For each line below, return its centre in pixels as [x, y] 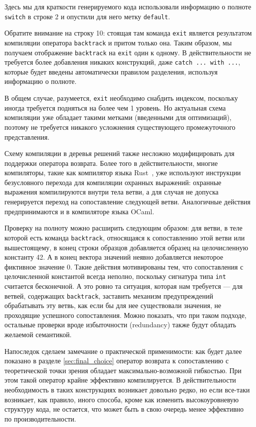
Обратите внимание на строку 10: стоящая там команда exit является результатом [128, 33]
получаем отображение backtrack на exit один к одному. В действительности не [128, 52]
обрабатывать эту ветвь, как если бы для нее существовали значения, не [113, 305]
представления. [27, 136]
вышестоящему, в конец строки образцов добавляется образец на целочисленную [126, 247]
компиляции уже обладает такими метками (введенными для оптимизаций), [118, 117]
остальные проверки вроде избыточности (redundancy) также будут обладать [120, 325]
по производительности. [40, 418]
